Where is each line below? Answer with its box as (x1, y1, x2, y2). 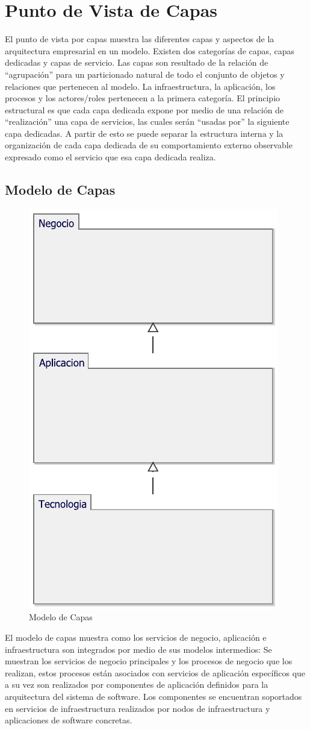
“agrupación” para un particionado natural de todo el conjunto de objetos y (5, 68, 285, 80)
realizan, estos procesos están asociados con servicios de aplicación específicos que (5, 666, 306, 679)
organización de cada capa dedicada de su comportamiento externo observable (5, 139, 293, 151)
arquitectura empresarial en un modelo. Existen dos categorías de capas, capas (5, 44, 295, 57)
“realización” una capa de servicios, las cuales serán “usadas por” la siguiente (5, 115, 290, 128)
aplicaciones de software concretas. (5, 714, 132, 726)
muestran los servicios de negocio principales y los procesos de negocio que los (5, 655, 293, 667)
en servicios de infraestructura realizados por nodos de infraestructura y (5, 702, 270, 714)
